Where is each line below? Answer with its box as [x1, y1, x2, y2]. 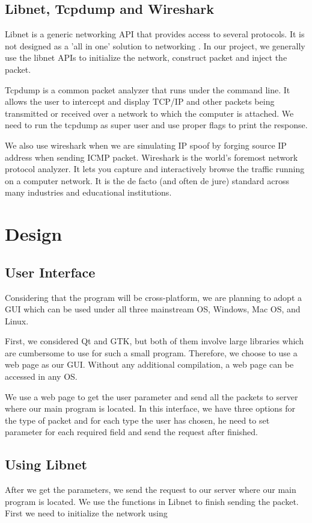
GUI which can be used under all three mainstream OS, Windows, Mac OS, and [5, 303, 301, 315]
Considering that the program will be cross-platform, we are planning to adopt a [5, 291, 302, 303]
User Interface [5, 262, 96, 281]
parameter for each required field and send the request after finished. [5, 426, 258, 438]
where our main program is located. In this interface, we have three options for [5, 402, 296, 415]
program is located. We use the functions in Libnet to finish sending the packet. [5, 495, 299, 507]
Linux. [5, 314, 29, 327]
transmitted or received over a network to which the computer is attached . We [5, 107, 294, 119]
